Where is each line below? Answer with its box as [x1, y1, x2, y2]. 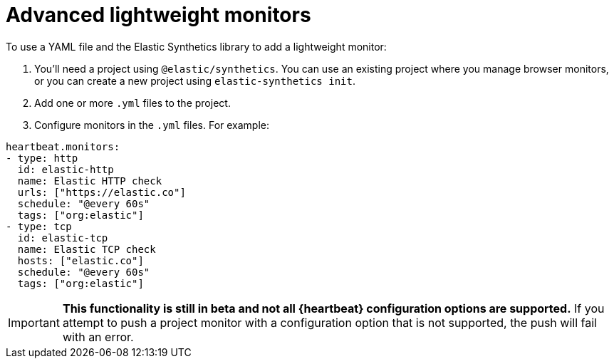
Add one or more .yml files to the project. [34, 96, 231, 109]
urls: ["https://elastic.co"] [17, 186, 186, 198]
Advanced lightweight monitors [6, 3, 311, 27]
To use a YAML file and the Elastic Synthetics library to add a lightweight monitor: [6, 40, 387, 53]
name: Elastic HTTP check [17, 175, 162, 187]
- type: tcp [6, 220, 72, 232]
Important [8, 315, 60, 330]
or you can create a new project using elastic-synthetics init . [34, 74, 355, 87]
